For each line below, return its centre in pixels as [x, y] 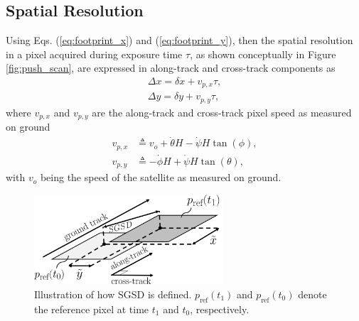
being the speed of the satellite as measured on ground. [161, 177]
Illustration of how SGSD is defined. [113, 294]
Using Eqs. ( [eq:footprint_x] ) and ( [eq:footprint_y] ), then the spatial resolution [179, 40]
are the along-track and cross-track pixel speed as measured [222, 112]
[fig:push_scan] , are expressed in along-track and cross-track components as [171, 68]
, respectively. [220, 309]
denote [312, 294]
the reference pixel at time [92, 309]
